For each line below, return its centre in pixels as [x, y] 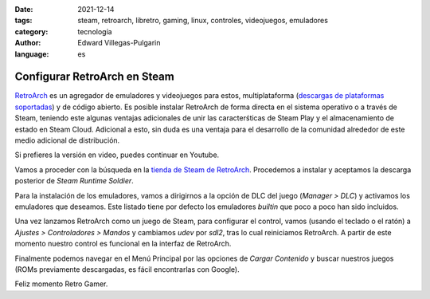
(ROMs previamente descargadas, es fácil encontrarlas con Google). [127, 269]
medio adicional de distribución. [67, 140]
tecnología [95, 31]
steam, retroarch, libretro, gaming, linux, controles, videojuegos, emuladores [203, 21]
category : [31, 31]
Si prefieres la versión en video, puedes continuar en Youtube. [117, 155]
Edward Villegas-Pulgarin [119, 43]
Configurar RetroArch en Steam [94, 77]
